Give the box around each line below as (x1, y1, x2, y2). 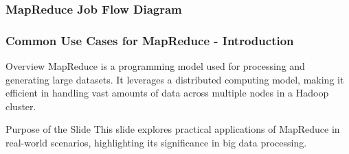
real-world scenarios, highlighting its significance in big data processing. (5, 136, 307, 150)
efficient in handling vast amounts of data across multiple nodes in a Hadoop (5, 86, 329, 100)
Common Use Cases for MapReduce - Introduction (5, 31, 294, 49)
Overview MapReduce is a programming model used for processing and (5, 59, 305, 73)
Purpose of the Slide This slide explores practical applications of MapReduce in (5, 122, 340, 136)
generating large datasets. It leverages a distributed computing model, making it (5, 72, 344, 86)
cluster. (5, 99, 36, 113)
